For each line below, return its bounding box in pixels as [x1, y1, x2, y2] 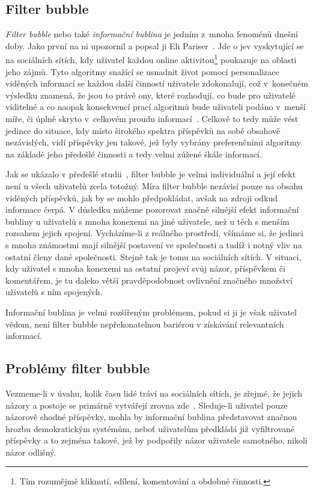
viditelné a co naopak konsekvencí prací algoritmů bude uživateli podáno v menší [5, 100, 306, 113]
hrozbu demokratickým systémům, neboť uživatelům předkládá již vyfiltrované [5, 422, 294, 435]
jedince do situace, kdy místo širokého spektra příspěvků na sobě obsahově [5, 124, 281, 136]
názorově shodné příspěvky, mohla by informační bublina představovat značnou [5, 410, 297, 423]
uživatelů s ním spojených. [5, 285, 103, 298]
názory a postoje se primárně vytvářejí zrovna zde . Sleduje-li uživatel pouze [5, 398, 288, 411]
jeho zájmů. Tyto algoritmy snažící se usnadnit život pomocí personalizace [5, 65, 279, 78]
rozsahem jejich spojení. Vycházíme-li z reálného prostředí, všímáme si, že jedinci [5, 227, 303, 239]
